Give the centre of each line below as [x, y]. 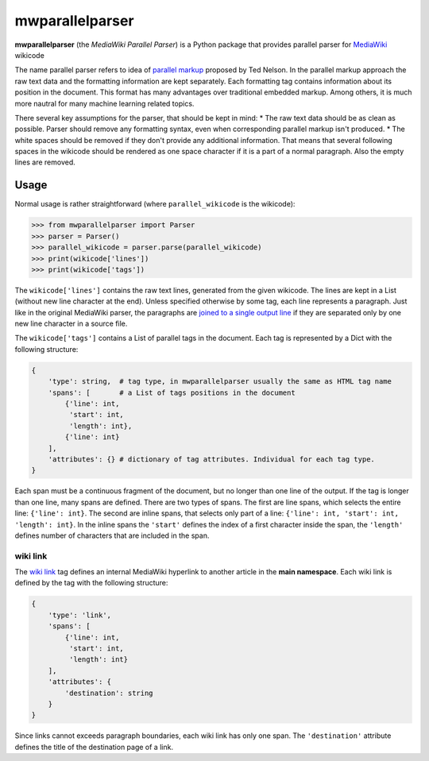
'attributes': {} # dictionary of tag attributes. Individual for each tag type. [211, 459]
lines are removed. [45, 162]
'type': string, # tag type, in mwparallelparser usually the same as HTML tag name [220, 382]
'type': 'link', [79, 615]
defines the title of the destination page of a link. [94, 747]
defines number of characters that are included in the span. [112, 535]
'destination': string [109, 693]
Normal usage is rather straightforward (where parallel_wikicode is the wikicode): [155, 204]
